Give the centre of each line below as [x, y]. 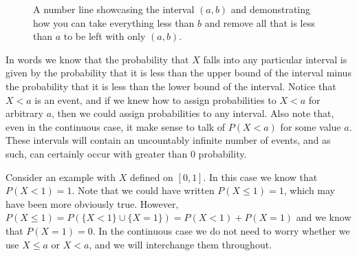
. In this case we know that [260, 177]
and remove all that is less [260, 22]
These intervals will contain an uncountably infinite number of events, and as [168, 140]
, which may [309, 190]
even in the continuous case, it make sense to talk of [116, 126]
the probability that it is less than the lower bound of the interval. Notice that [171, 86]
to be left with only [105, 36]
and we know [324, 217]
